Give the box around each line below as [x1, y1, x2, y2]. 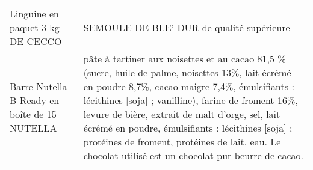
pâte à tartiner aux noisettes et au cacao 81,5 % [83, 52, 286, 65]
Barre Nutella [10, 79, 67, 93]
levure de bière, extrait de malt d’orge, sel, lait [83, 107, 280, 121]
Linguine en [10, 7, 60, 20]
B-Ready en [10, 93, 60, 107]
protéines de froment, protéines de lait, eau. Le [83, 135, 281, 148]
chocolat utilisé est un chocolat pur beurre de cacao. [83, 148, 303, 162]
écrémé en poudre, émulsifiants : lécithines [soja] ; [83, 121, 293, 135]
